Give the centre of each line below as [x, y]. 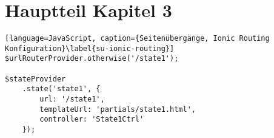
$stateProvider [35, 79]
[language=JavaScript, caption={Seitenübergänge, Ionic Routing [137, 39]
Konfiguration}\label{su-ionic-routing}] [90, 48]
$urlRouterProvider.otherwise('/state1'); [92, 59]
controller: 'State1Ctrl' [92, 119]
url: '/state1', [72, 99]
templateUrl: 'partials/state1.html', [118, 109]
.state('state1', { [61, 89]
